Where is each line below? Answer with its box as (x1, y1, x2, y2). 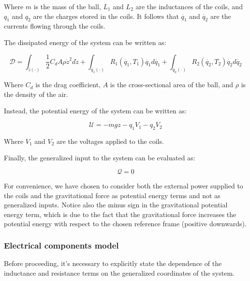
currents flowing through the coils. (4, 21, 105, 31)
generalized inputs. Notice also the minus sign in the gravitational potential (4, 200, 228, 210)
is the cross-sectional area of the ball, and (110, 79, 234, 90)
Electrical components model (4, 239, 119, 251)
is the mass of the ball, (33, 1, 101, 11)
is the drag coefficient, (35, 79, 101, 90)
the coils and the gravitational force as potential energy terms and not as (4, 190, 221, 200)
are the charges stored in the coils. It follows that (33, 11, 179, 21)
